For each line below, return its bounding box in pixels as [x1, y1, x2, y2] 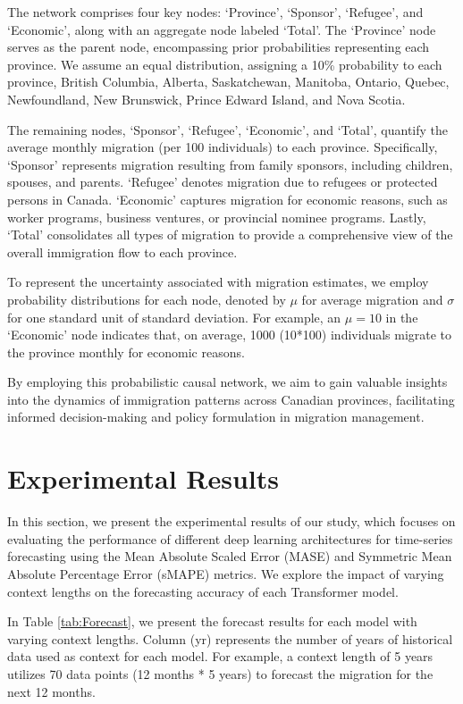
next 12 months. [7, 682, 96, 700]
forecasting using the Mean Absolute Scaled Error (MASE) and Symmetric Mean [7, 547, 452, 566]
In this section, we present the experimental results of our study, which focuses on [7, 512, 456, 531]
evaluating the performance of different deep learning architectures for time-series [7, 529, 453, 548]
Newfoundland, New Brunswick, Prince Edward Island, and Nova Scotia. [7, 89, 406, 108]
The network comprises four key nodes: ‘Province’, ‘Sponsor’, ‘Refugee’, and [7, 3, 424, 21]
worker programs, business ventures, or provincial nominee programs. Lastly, [7, 207, 426, 226]
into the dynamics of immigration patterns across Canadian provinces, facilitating [7, 390, 455, 408]
